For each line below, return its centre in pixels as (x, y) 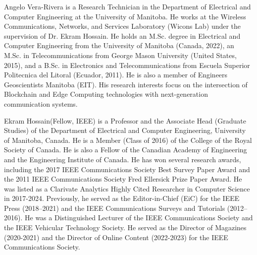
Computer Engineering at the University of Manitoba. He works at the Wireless (125, 16)
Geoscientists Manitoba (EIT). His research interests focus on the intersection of (126, 84)
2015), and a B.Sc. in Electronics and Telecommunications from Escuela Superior (127, 65)
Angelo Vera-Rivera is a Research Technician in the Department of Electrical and (128, 6)
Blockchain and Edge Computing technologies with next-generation (106, 94)
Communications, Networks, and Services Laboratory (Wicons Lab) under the (123, 26)
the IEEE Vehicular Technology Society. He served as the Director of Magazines (125, 227)
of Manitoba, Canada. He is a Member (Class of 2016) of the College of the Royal (128, 140)
